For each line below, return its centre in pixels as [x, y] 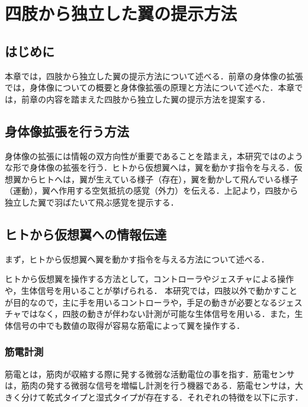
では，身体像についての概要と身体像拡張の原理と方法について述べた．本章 [150, 87]
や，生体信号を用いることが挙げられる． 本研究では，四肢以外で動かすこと [151, 290]
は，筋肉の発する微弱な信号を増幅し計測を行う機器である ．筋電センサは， [150, 385]
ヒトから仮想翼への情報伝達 [86, 234]
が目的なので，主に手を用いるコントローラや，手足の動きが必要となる [141, 302]
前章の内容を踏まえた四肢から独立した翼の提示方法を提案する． [145, 99]
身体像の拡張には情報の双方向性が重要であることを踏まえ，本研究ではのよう [154, 156]
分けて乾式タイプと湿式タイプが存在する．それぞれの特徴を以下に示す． [162, 397]
